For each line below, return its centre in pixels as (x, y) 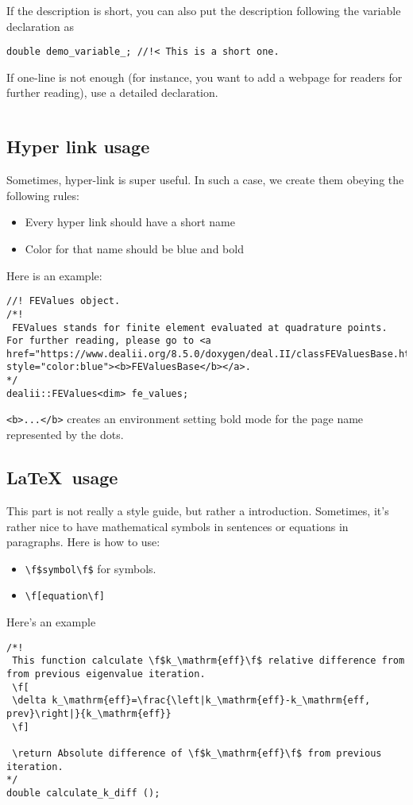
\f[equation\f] (65, 597)
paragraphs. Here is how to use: (83, 542)
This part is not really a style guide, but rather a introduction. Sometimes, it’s (198, 510)
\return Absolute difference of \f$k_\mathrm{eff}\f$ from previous (197, 753)
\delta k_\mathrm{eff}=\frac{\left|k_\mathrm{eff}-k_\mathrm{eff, (191, 701)
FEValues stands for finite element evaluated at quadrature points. (200, 327)
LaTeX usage (62, 478)
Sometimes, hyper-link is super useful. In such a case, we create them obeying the (205, 180)
